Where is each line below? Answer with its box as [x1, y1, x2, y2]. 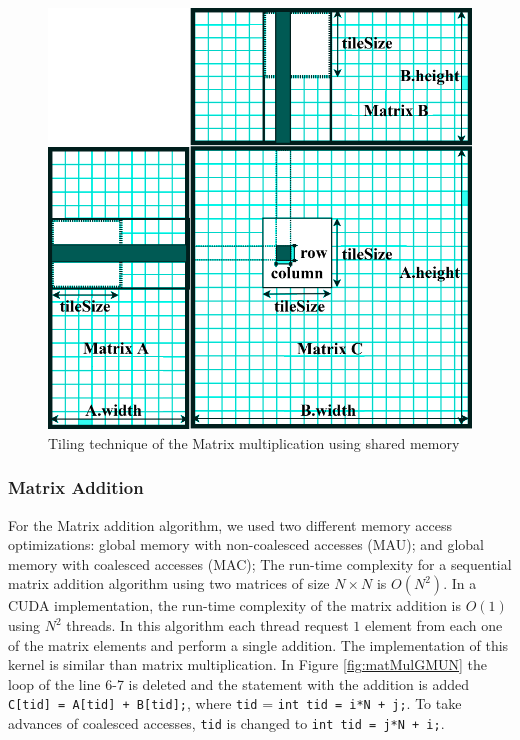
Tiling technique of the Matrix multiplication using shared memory [48, 432, 460, 453]
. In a [443, 573, 477, 594]
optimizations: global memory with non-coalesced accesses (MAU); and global [8, 534, 484, 555]
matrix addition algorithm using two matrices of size [8, 573, 330, 594]
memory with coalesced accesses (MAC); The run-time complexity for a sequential [8, 553, 512, 574]
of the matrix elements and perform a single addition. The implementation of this [8, 634, 509, 655]
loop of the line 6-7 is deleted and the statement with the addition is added [8, 673, 470, 694]
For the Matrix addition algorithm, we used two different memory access [8, 514, 452, 535]
